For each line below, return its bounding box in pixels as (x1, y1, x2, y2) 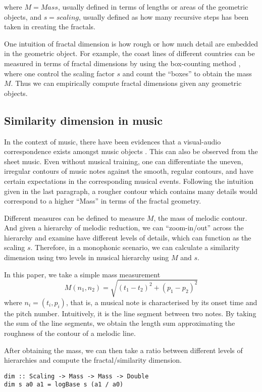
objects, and (4, 11, 41, 22)
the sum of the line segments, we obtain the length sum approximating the (4, 318, 235, 328)
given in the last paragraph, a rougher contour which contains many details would (4, 185, 258, 196)
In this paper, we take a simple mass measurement (4, 269, 161, 279)
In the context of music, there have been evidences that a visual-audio (4, 136, 221, 146)
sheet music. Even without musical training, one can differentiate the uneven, (4, 156, 243, 166)
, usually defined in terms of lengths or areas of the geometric (58, 2, 248, 12)
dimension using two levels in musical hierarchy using (4, 252, 169, 263)
